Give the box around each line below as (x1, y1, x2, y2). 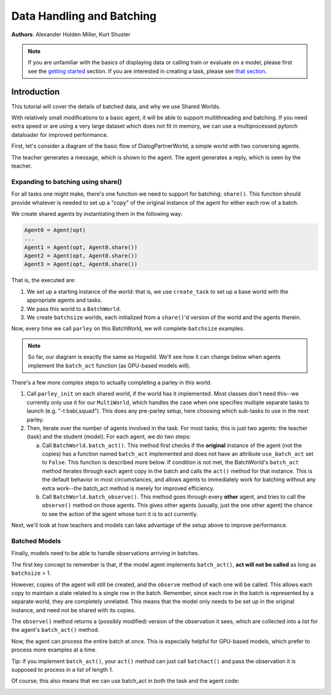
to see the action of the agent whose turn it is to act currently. (42, 510, 199, 518)
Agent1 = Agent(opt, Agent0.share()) (24, 244, 138, 251)
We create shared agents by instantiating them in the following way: (11, 210, 183, 217)
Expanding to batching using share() (11, 177, 123, 186)
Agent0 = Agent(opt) (24, 226, 86, 233)
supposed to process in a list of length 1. (11, 666, 113, 674)
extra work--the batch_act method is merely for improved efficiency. (42, 485, 215, 492)
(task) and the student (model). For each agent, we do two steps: (26, 433, 191, 440)
